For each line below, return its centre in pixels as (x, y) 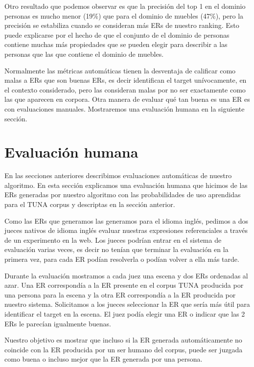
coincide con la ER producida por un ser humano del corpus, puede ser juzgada (124, 349)
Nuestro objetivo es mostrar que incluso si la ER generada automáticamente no (123, 340)
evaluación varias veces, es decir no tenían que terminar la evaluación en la (116, 249)
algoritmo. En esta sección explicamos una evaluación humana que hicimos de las (126, 185)
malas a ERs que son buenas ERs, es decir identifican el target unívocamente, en (126, 80)
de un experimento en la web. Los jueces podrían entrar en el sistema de (113, 240)
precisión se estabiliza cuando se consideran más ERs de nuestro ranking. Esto (122, 25)
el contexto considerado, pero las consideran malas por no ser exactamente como (125, 89)
